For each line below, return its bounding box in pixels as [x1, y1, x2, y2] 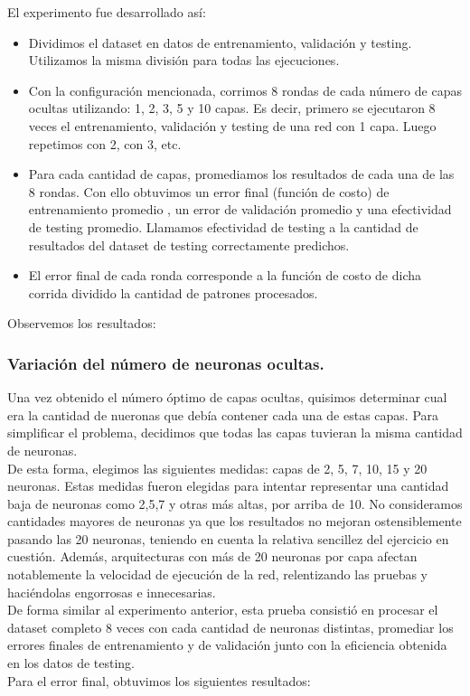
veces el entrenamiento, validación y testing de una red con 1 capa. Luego [28, 116, 437, 135]
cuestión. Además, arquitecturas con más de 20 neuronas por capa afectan [7, 547, 418, 566]
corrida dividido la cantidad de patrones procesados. [28, 283, 318, 302]
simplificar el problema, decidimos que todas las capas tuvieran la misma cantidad [7, 423, 463, 442]
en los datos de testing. [7, 654, 135, 672]
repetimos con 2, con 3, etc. [28, 134, 182, 153]
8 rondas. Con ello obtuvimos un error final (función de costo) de [28, 182, 390, 201]
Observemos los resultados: [7, 314, 156, 333]
